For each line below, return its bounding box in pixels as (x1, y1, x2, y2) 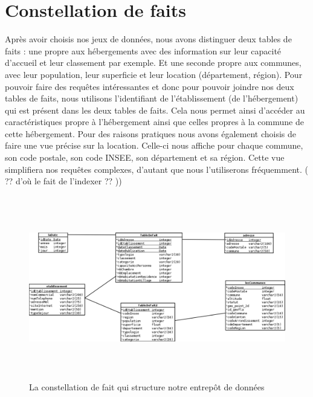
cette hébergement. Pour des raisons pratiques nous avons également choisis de (5, 127, 296, 140)
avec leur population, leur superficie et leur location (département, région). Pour (5, 68, 303, 80)
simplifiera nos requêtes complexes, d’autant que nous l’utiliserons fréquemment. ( (5, 163, 308, 175)
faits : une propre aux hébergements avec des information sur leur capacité (5, 44, 282, 57)
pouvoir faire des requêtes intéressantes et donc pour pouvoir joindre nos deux (5, 80, 294, 92)
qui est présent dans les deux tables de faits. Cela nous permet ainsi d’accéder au (5, 103, 305, 116)
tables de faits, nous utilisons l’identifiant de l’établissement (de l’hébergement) (5, 92, 298, 105)
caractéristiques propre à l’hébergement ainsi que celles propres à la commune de (5, 115, 304, 128)
